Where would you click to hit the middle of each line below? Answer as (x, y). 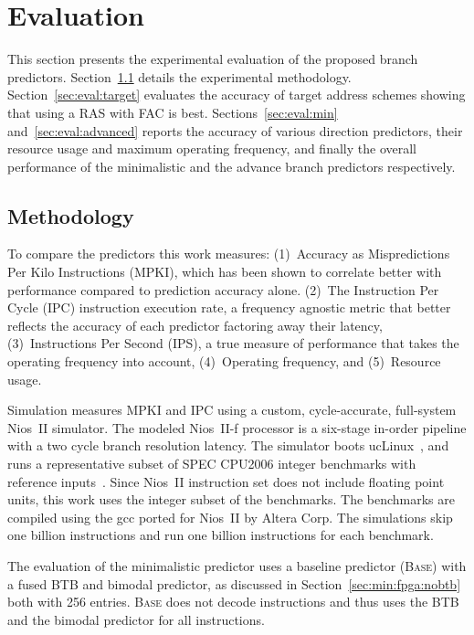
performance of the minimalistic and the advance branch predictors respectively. (232, 166)
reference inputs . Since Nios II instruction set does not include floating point (226, 481)
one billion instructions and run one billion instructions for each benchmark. (221, 535)
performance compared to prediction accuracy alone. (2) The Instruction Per (223, 289)
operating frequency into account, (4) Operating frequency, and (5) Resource (224, 361)
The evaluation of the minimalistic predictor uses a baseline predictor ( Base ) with (237, 565)
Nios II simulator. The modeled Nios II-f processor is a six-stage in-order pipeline (237, 427)
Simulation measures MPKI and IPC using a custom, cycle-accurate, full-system (232, 410)
